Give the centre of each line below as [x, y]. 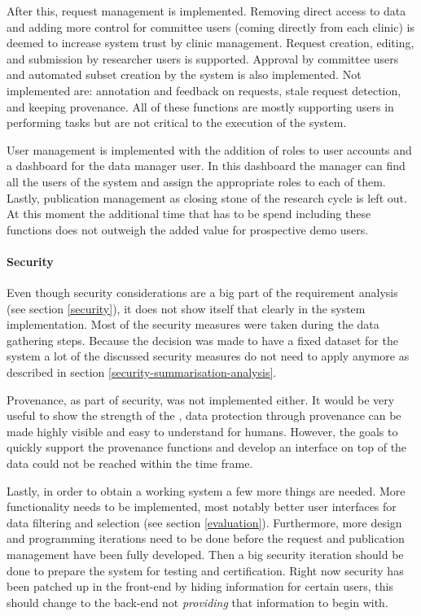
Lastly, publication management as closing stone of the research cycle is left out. [207, 197]
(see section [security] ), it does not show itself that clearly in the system [186, 308]
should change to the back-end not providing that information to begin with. [197, 602]
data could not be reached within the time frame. [130, 463]
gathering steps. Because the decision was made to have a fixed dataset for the [202, 340]
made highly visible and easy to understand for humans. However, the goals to [202, 431]
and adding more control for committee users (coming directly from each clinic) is [210, 26]
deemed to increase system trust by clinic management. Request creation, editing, [210, 43]
